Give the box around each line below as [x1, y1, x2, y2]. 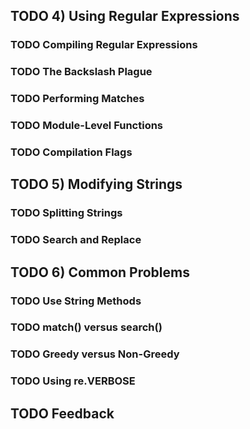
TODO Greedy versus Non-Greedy [10, 347, 180, 361]
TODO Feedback [10, 405, 115, 422]
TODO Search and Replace [10, 233, 142, 247]
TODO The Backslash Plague [10, 65, 153, 79]
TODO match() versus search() [10, 320, 163, 334]
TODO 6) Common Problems [10, 264, 190, 281]
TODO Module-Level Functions [10, 119, 164, 133]
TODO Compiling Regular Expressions [10, 38, 198, 52]
